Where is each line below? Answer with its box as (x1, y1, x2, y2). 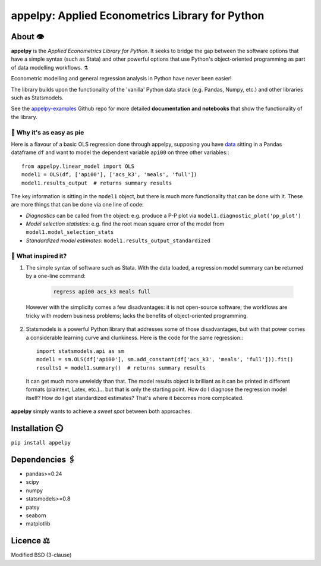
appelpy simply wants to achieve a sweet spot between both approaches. (11, 408, 193, 415)
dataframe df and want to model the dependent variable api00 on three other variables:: (11, 149, 229, 156)
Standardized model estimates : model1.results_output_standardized (26, 237, 210, 244)
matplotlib (26, 520, 51, 527)
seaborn (26, 512, 47, 519)
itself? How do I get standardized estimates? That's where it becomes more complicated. (26, 394, 244, 401)
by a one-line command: (26, 273, 86, 280)
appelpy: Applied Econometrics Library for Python (11, 9, 265, 22)
